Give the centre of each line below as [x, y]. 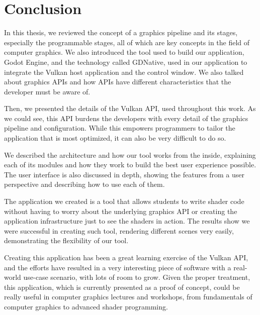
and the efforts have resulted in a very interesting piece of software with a [118, 267]
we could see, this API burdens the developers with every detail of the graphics [126, 118]
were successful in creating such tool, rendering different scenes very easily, [119, 230]
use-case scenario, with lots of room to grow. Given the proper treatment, [137, 277]
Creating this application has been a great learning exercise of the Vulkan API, [126, 257]
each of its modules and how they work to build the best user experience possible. [130, 165]
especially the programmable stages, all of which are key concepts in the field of [127, 42]
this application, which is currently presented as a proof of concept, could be [122, 287]
